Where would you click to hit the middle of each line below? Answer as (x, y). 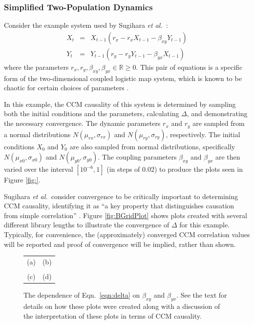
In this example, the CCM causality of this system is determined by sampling (120, 104)
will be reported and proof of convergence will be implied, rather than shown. (120, 244)
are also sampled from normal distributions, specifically (152, 146)
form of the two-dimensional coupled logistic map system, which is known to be (123, 78)
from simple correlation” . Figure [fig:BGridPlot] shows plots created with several (126, 215)
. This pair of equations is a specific (189, 67)
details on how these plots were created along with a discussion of (122, 306)
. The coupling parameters (137, 157)
